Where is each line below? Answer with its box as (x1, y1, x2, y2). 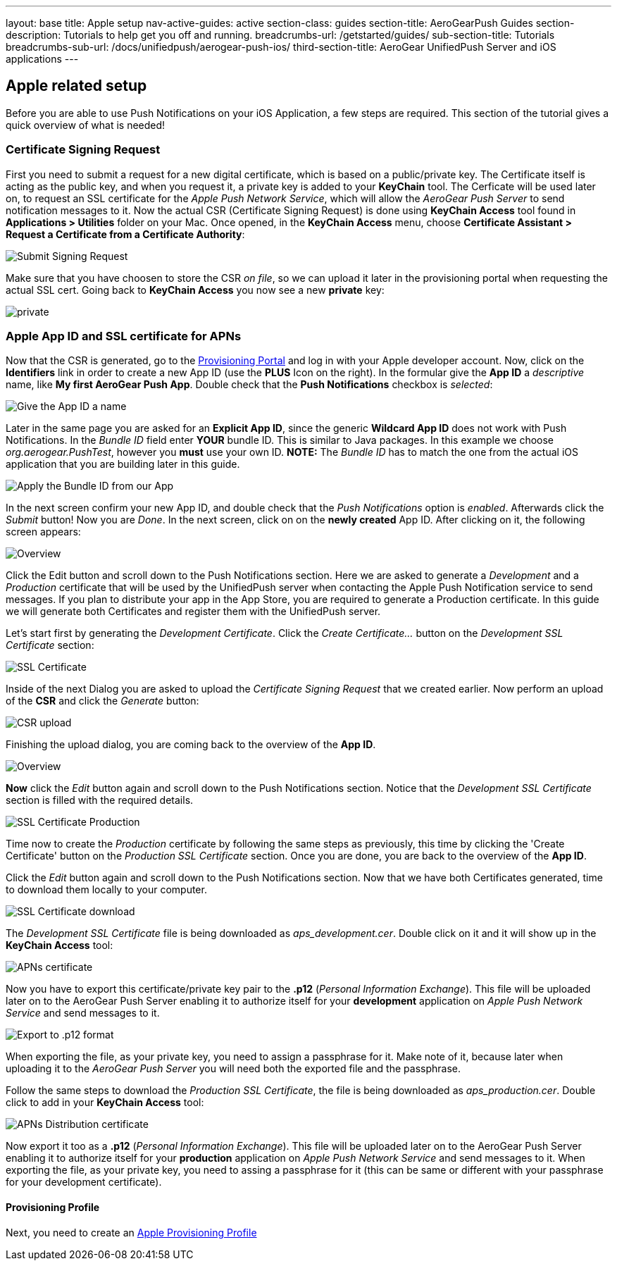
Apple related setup (6, 77, 147, 95)
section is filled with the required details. (6, 794, 194, 807)
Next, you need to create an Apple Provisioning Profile (6, 1226, 257, 1239)
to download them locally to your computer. (6, 883, 207, 896)
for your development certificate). (6, 1176, 162, 1189)
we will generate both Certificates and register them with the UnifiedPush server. (6, 605, 381, 618)
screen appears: (6, 526, 81, 538)
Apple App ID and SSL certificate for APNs (6, 328, 242, 343)
